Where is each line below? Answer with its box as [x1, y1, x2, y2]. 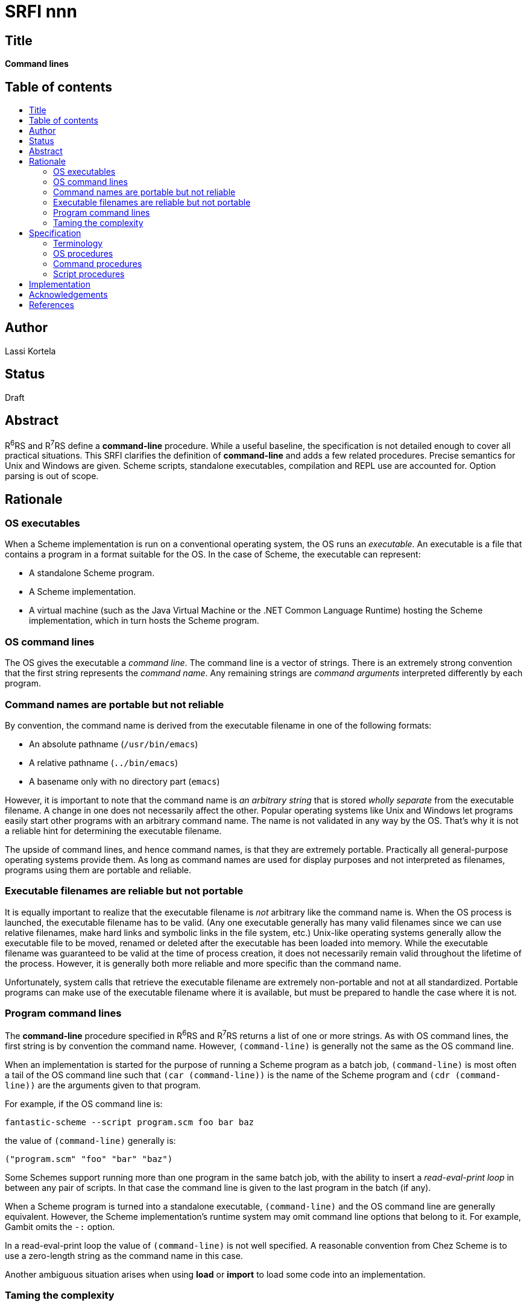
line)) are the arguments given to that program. [5, 1080, 201, 1091]
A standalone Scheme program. [29, 568, 155, 579]
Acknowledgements [29, 289, 108, 300]
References [29, 300, 74, 310]
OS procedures [53, 248, 113, 259]
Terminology [53, 238, 103, 249]
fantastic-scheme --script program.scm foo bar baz [5, 1117, 254, 1128]
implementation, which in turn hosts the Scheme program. [29, 615, 259, 626]
